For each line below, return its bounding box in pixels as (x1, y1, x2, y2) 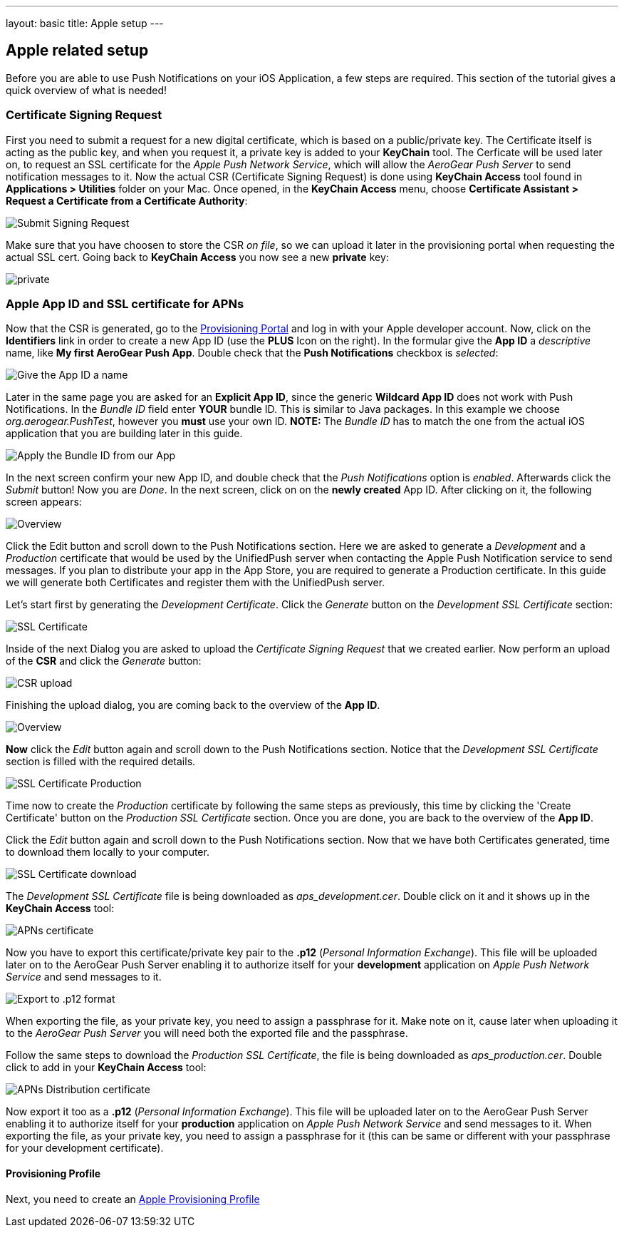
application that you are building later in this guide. (6, 427, 243, 440)
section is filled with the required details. (6, 755, 196, 768)
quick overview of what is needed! (6, 83, 167, 96)
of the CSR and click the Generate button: (6, 655, 202, 667)
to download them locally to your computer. (6, 846, 209, 859)
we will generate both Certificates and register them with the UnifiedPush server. (6, 576, 385, 589)
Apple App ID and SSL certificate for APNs (6, 296, 244, 311)
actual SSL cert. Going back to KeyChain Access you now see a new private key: (6, 250, 389, 263)
